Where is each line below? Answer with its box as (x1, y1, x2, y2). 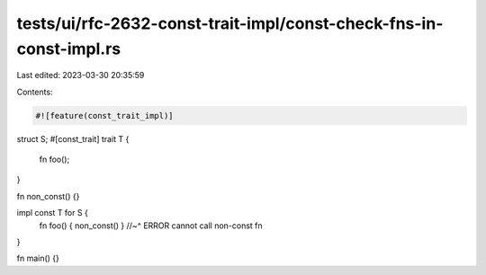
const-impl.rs (16, 39, 121, 58)
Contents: (16, 86, 53, 97)
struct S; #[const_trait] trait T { (16, 133, 130, 144)
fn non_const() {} (16, 191, 80, 201)
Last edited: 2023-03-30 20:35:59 (16, 70, 145, 81)
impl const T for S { (16, 208, 89, 218)
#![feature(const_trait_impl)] (35, 111, 175, 120)
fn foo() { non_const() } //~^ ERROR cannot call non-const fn (39, 220, 263, 231)
